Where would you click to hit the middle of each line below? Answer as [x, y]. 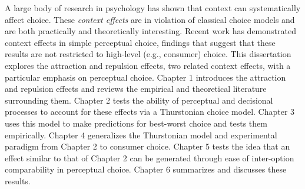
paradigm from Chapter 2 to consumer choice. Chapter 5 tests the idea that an [147, 146]
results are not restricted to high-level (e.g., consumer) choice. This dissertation [148, 54]
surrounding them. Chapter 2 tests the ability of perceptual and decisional [139, 100]
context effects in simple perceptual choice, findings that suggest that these [140, 42]
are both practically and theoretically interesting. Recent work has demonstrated [150, 31]
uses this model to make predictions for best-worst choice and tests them [136, 123]
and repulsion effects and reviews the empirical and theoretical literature [136, 89]
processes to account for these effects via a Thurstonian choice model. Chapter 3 [150, 112]
